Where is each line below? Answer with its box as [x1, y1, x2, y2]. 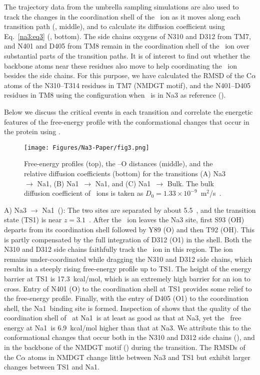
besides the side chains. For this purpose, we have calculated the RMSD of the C [4, 70, 251, 81]
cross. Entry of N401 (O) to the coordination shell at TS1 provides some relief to [4, 283, 252, 293]
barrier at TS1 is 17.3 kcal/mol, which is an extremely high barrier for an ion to [4, 273, 250, 283]
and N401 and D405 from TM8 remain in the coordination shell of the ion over [4, 41, 249, 51]
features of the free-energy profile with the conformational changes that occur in [4, 116, 249, 127]
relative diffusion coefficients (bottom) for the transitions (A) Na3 [24, 168, 225, 178]
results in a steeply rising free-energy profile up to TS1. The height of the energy [4, 263, 251, 274]
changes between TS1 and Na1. [4, 361, 100, 372]
